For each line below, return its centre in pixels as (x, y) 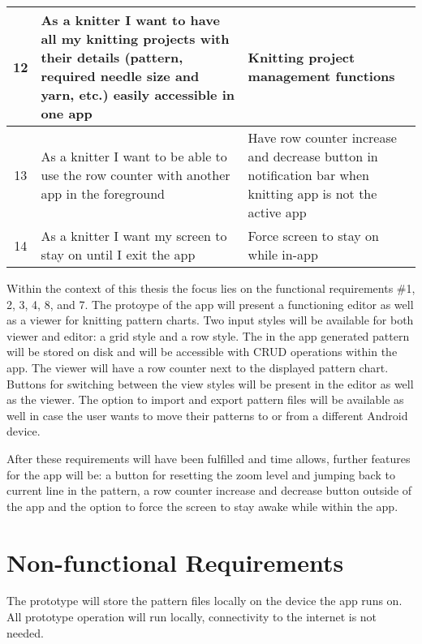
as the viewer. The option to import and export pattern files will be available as (205, 399)
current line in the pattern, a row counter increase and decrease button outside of (209, 490)
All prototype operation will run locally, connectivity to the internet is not (192, 617)
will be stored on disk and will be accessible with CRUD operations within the (202, 352)
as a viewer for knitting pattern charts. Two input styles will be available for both (210, 320)
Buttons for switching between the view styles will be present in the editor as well (210, 383)
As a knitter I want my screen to (134, 236)
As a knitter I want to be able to (134, 156)
